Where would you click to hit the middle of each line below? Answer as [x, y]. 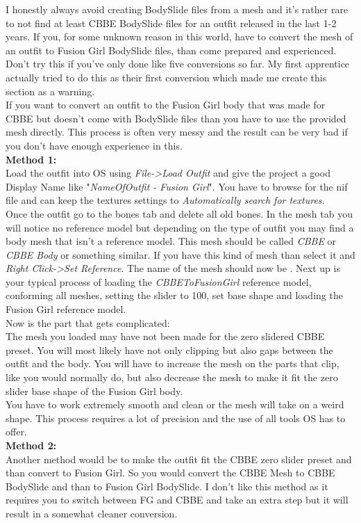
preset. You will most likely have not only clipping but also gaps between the [169, 349]
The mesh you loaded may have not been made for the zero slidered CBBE [165, 336]
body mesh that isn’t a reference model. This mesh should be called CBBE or [171, 241]
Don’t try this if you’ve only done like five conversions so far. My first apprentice [178, 64]
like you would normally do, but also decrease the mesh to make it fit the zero [172, 377]
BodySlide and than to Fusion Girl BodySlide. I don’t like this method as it [167, 486]
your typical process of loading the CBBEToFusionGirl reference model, [159, 281]
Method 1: [31, 159]
